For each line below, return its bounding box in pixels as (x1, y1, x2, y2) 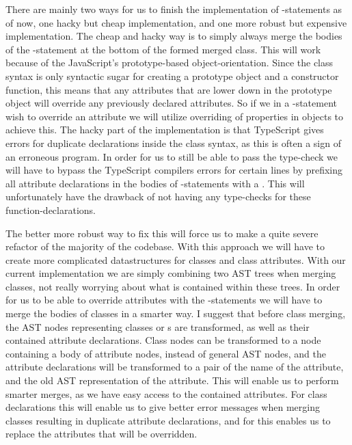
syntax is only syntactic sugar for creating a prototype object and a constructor (5, 68, 339, 83)
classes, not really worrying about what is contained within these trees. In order (5, 279, 340, 293)
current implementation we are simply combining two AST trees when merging (5, 266, 336, 280)
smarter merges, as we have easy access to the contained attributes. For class (5, 386, 327, 401)
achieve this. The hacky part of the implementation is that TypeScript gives (5, 122, 324, 137)
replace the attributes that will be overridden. (5, 427, 198, 441)
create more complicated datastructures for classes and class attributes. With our (5, 252, 346, 267)
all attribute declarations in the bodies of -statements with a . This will (5, 176, 305, 190)
